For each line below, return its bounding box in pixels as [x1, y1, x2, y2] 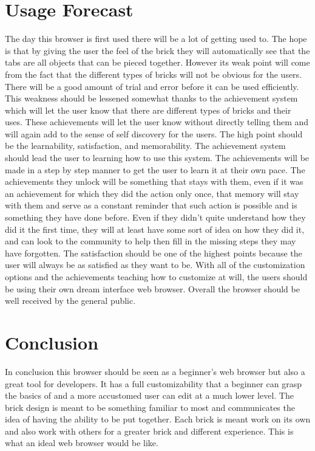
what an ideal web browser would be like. [5, 436, 158, 449]
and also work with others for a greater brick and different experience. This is [5, 424, 294, 437]
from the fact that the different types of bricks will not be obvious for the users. [5, 67, 302, 80]
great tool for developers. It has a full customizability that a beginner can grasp [5, 377, 302, 390]
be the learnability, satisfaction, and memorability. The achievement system [5, 139, 286, 152]
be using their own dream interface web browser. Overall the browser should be [5, 282, 300, 295]
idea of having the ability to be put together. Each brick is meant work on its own [5, 413, 311, 425]
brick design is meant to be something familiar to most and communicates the [5, 401, 295, 413]
